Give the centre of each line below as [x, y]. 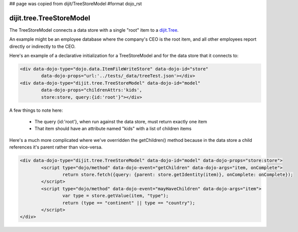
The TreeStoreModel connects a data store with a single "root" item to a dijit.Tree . [94, 30]
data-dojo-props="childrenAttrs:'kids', [92, 90]
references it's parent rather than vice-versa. [56, 147]
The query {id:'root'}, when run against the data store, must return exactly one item [121, 122]
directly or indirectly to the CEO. [42, 46]
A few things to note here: [36, 110]
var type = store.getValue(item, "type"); [115, 196]
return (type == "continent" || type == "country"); [129, 203]
